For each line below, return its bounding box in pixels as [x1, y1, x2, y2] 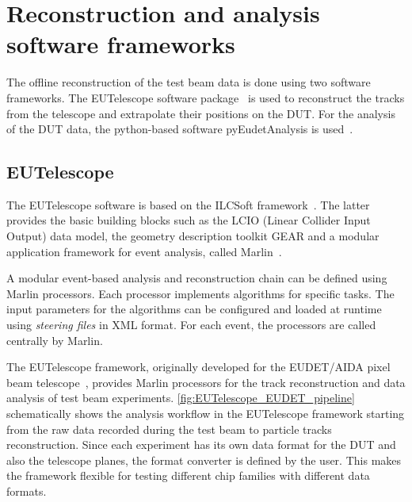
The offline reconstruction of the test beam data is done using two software [6, 74, 371, 90]
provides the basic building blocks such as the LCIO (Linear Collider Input [6, 212, 371, 228]
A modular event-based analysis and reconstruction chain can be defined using [6, 270, 387, 286]
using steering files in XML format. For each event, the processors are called [6, 316, 376, 333]
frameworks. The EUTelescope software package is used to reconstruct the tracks [6, 89, 405, 105]
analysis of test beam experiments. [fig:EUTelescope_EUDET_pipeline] [6, 389, 355, 406]
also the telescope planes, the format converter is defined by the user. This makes [6, 451, 402, 468]
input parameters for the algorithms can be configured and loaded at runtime [6, 301, 382, 317]
